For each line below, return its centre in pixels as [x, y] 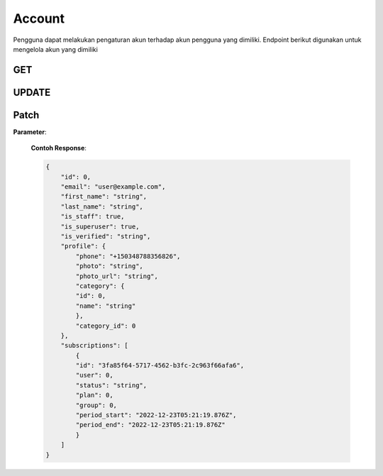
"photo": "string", [109, 266]
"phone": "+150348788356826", [128, 256]
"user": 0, [94, 375]
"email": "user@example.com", [113, 187]
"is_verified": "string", [106, 236]
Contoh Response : [59, 148]
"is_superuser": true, [100, 226]
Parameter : [30, 132]
